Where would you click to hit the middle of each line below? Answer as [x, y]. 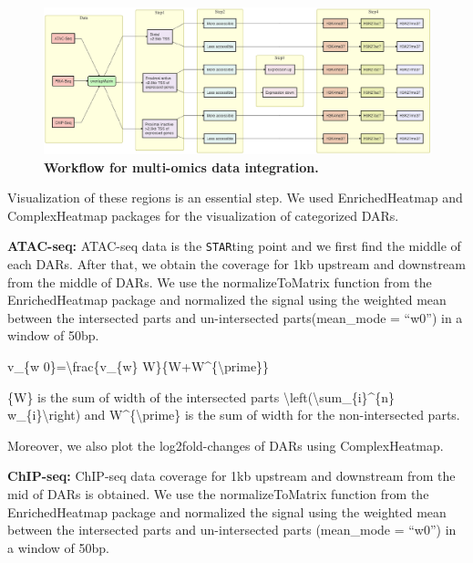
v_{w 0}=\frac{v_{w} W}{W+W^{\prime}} [139, 366]
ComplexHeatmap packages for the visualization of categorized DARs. [203, 215]
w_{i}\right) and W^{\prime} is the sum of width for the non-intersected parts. [234, 415]
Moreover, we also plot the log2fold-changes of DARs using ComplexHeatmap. [226, 445]
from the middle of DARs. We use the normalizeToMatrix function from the [220, 281]
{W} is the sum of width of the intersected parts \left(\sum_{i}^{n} [201, 396]
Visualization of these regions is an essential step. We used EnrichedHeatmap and [235, 198]
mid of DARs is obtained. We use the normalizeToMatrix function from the [218, 494]
